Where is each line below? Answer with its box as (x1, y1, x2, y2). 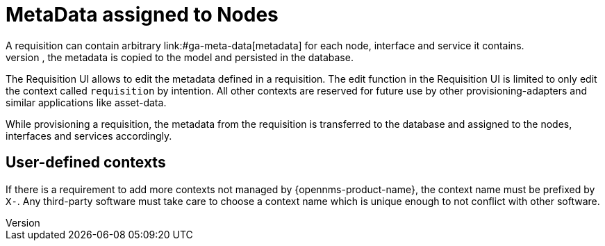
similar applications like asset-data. (6, 96, 167, 108)
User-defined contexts (6, 154, 166, 172)
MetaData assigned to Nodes (6, 3, 279, 26)
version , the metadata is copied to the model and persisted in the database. (6, 51, 354, 63)
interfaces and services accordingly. (6, 129, 172, 142)
